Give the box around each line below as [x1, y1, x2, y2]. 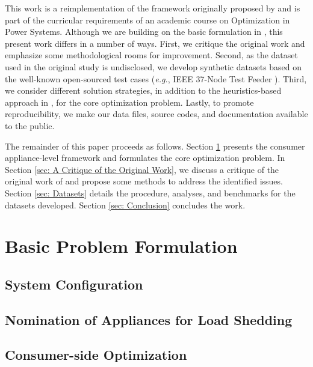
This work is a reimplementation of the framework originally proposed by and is [5, 2, 300, 14]
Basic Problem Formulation [5, 234, 238, 258]
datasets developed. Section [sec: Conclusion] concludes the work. [5, 198, 246, 211]
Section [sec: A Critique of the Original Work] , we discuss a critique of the [5, 163, 279, 175]
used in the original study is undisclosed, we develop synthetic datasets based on [5, 60, 302, 73]
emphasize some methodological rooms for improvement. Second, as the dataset [5, 49, 298, 61]
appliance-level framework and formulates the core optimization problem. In [5, 151, 285, 164]
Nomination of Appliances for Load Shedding [5, 310, 293, 329]
